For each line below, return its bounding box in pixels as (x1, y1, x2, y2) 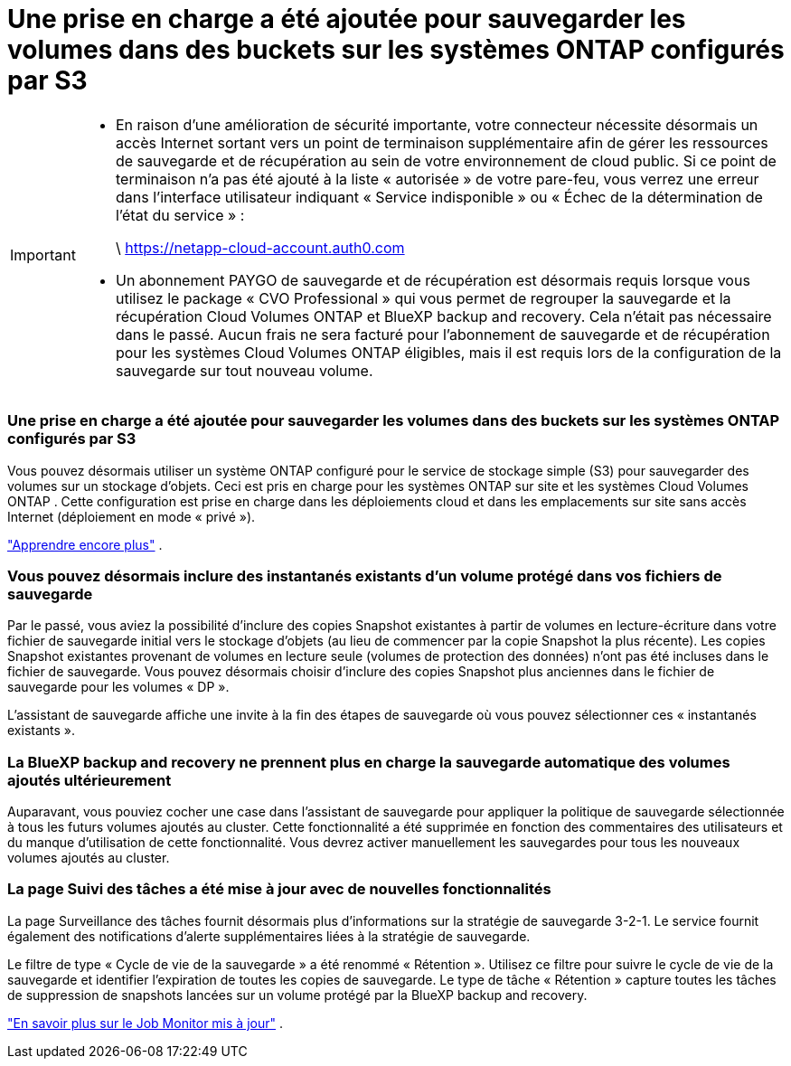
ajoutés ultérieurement (7, 770, 172, 789)
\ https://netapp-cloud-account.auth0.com (115, 238, 405, 257)
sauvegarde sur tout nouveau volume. (115, 361, 373, 380)
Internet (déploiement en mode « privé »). (7, 508, 256, 524)
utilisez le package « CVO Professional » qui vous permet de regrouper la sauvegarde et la (115, 288, 731, 307)
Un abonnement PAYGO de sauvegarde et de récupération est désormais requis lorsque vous (115, 270, 750, 289)
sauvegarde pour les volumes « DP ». (7, 679, 230, 695)
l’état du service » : (115, 205, 245, 224)
